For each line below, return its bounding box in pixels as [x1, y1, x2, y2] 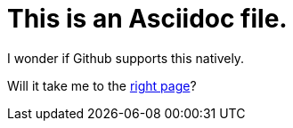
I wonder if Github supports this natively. [7, 50, 245, 66]
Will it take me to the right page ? [7, 77, 197, 93]
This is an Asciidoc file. [7, 4, 288, 34]
